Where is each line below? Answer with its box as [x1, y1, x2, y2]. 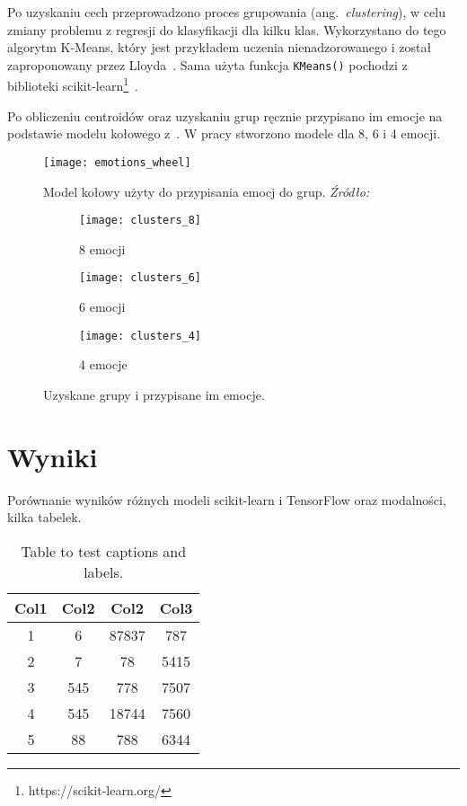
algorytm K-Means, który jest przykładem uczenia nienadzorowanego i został [7, 38, 432, 57]
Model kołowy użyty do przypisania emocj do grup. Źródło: [43, 182, 370, 200]
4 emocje [79, 355, 128, 374]
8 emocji [79, 239, 126, 258]
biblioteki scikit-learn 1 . [7, 74, 138, 95]
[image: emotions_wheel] [43, 155, 191, 169]
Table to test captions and [21, 540, 187, 562]
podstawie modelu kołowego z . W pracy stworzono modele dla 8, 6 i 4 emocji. [7, 124, 441, 143]
